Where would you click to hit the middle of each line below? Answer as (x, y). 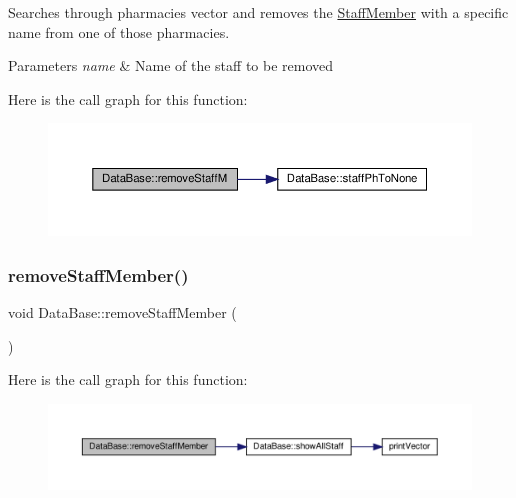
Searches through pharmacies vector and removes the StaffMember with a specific (258, 12)
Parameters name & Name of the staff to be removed (171, 65)
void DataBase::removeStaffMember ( (122, 312)
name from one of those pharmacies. (119, 31)
